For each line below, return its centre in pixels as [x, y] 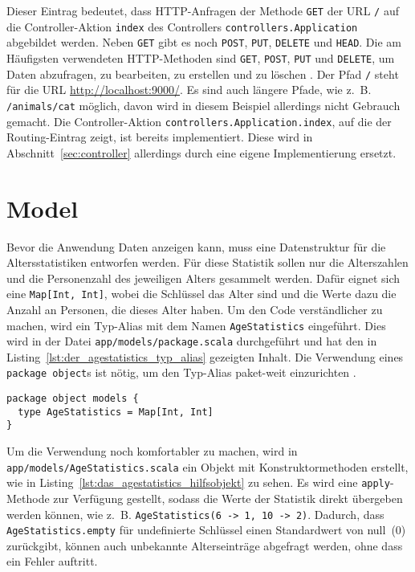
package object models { [73, 399]
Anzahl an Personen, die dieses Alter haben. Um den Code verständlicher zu [195, 309]
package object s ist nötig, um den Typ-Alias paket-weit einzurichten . [181, 372]
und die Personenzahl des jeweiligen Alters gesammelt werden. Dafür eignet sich [203, 278]
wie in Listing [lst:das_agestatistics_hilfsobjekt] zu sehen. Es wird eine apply [198, 482]
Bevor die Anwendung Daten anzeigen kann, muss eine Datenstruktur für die [196, 246]
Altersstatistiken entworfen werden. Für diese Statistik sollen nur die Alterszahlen [207, 262]
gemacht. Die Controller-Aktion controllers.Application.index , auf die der [199, 121]
